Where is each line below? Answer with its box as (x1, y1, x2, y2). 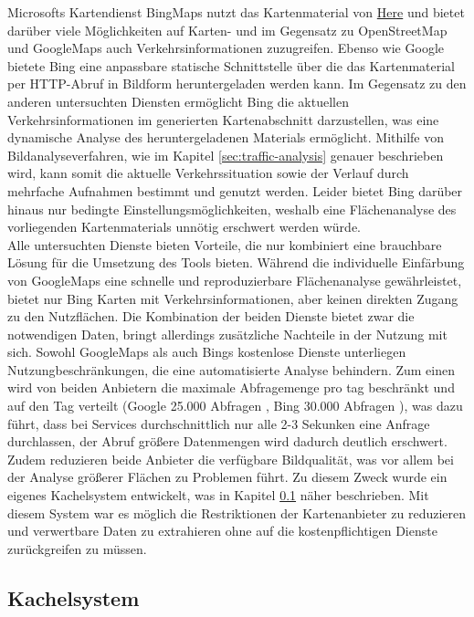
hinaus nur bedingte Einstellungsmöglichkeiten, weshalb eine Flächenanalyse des (7, 199, 457, 218)
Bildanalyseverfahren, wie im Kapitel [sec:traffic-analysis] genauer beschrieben (7, 145, 444, 164)
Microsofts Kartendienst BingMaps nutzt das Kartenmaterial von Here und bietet (7, 3, 465, 21)
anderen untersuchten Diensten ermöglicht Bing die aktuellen (7, 91, 349, 110)
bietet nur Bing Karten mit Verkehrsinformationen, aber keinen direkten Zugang (7, 288, 458, 308)
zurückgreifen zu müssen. (7, 539, 147, 558)
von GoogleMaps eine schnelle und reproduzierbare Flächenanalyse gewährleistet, (7, 270, 462, 289)
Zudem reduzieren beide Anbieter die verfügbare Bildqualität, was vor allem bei (7, 449, 454, 468)
